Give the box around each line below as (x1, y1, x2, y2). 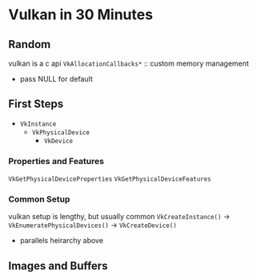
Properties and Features (8, 155, 104, 166)
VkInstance (19, 120, 57, 128)
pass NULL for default (19, 74, 94, 83)
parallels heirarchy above (19, 236, 104, 246)
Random (8, 38, 51, 51)
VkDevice (43, 137, 74, 145)
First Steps (8, 98, 64, 111)
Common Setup (8, 194, 70, 205)
